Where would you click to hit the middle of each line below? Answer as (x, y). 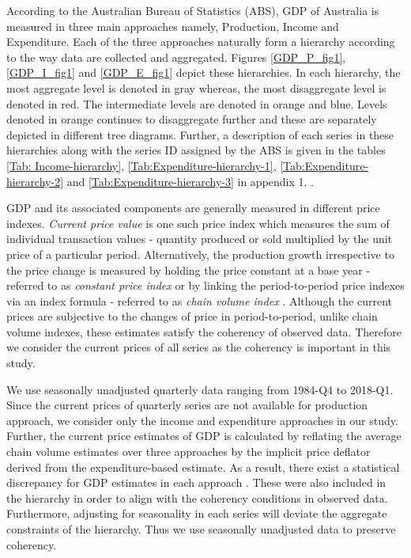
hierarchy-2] (35, 181)
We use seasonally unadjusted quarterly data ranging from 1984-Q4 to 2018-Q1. (200, 389)
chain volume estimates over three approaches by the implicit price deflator (189, 452)
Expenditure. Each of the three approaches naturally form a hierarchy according (201, 42)
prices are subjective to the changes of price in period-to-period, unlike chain (192, 316)
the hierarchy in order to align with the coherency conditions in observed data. (197, 497)
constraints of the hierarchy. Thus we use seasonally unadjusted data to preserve (201, 529)
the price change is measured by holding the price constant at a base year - (189, 270)
